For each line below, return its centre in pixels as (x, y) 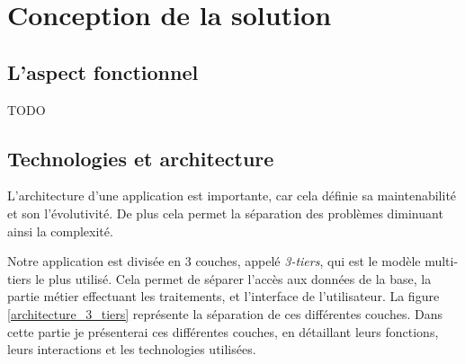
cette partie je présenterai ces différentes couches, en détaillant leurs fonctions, (223, 331)
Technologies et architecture (141, 158)
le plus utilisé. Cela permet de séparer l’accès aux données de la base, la (233, 278)
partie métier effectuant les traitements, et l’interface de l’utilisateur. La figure (224, 296)
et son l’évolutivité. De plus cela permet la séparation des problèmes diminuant (225, 213)
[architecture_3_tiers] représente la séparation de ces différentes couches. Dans (225, 313)
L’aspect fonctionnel (103, 71)
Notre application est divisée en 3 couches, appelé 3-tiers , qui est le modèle (214, 261)
